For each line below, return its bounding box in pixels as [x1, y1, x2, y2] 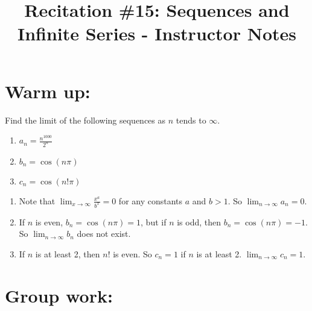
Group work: [5, 283, 113, 307]
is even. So [113, 248, 152, 260]
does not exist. [77, 227, 131, 240]
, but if [141, 215, 167, 228]
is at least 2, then [35, 248, 100, 260]
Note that [19, 194, 56, 207]
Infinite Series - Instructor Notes [17, 21, 296, 46]
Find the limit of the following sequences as [5, 113, 166, 126]
